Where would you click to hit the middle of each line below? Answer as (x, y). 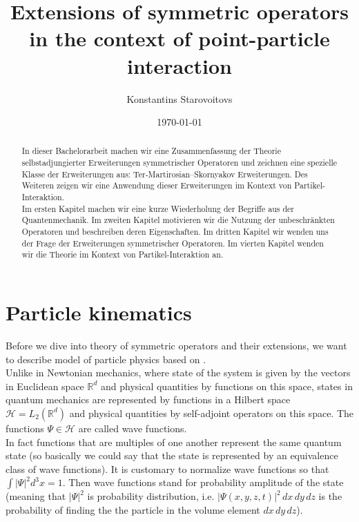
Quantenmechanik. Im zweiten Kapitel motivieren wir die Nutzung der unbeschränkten (178, 220)
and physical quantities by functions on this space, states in (227, 386)
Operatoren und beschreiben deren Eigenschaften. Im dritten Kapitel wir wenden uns (175, 232)
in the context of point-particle (179, 38)
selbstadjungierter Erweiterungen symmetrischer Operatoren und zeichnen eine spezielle (179, 163)
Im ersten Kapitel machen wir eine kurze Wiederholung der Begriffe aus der (158, 208)
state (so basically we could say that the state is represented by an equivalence (172, 455)
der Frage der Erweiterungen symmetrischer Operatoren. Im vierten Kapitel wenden (173, 243)
